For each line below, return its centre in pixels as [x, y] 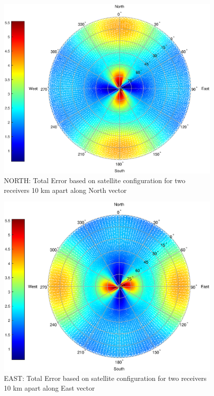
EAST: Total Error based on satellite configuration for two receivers [105, 378]
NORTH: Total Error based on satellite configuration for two [95, 180]
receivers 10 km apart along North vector [65, 190]
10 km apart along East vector [49, 387]
